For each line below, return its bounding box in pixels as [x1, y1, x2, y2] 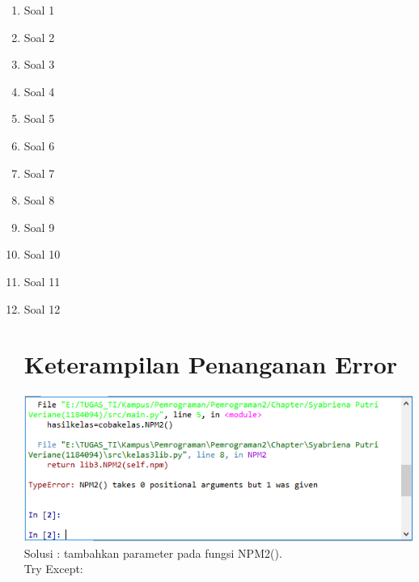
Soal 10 [23, 246, 61, 263]
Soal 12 [23, 300, 61, 317]
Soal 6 [23, 137, 55, 154]
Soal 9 [23, 218, 55, 235]
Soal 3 [23, 56, 55, 73]
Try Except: [23, 560, 83, 577]
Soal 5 [23, 110, 55, 127]
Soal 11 [23, 272, 61, 289]
